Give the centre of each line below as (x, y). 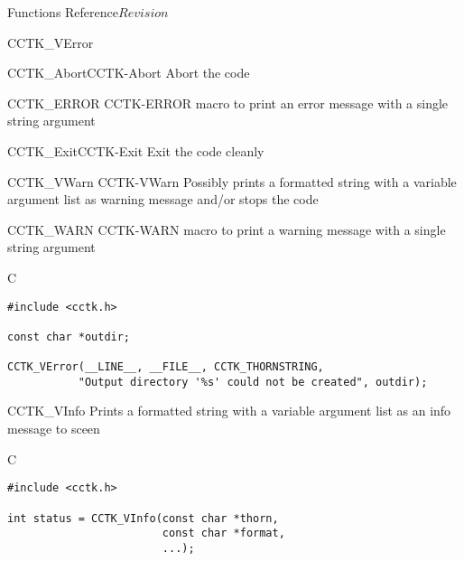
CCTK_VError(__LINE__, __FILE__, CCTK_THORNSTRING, (166, 367)
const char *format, (223, 533)
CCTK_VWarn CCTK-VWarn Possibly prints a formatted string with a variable (232, 181)
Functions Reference (63, 12)
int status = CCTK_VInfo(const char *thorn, (143, 518)
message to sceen (54, 429)
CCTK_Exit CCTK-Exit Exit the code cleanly (136, 150)
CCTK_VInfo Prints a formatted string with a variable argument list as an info (229, 411)
